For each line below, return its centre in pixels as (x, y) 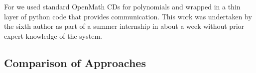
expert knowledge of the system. (53, 36)
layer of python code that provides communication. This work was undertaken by (128, 16)
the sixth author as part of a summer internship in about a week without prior (124, 26)
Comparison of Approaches (75, 62)
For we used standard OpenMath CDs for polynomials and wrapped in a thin (122, 6)
